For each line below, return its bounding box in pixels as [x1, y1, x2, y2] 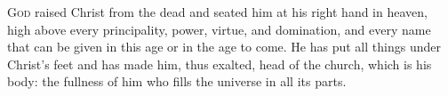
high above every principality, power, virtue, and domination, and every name [7, 20, 431, 38]
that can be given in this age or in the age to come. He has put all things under [7, 37, 441, 56]
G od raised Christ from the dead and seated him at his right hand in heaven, [7, 3, 428, 20]
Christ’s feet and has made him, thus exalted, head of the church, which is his [7, 54, 432, 73]
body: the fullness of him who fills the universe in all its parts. [7, 72, 347, 91]
